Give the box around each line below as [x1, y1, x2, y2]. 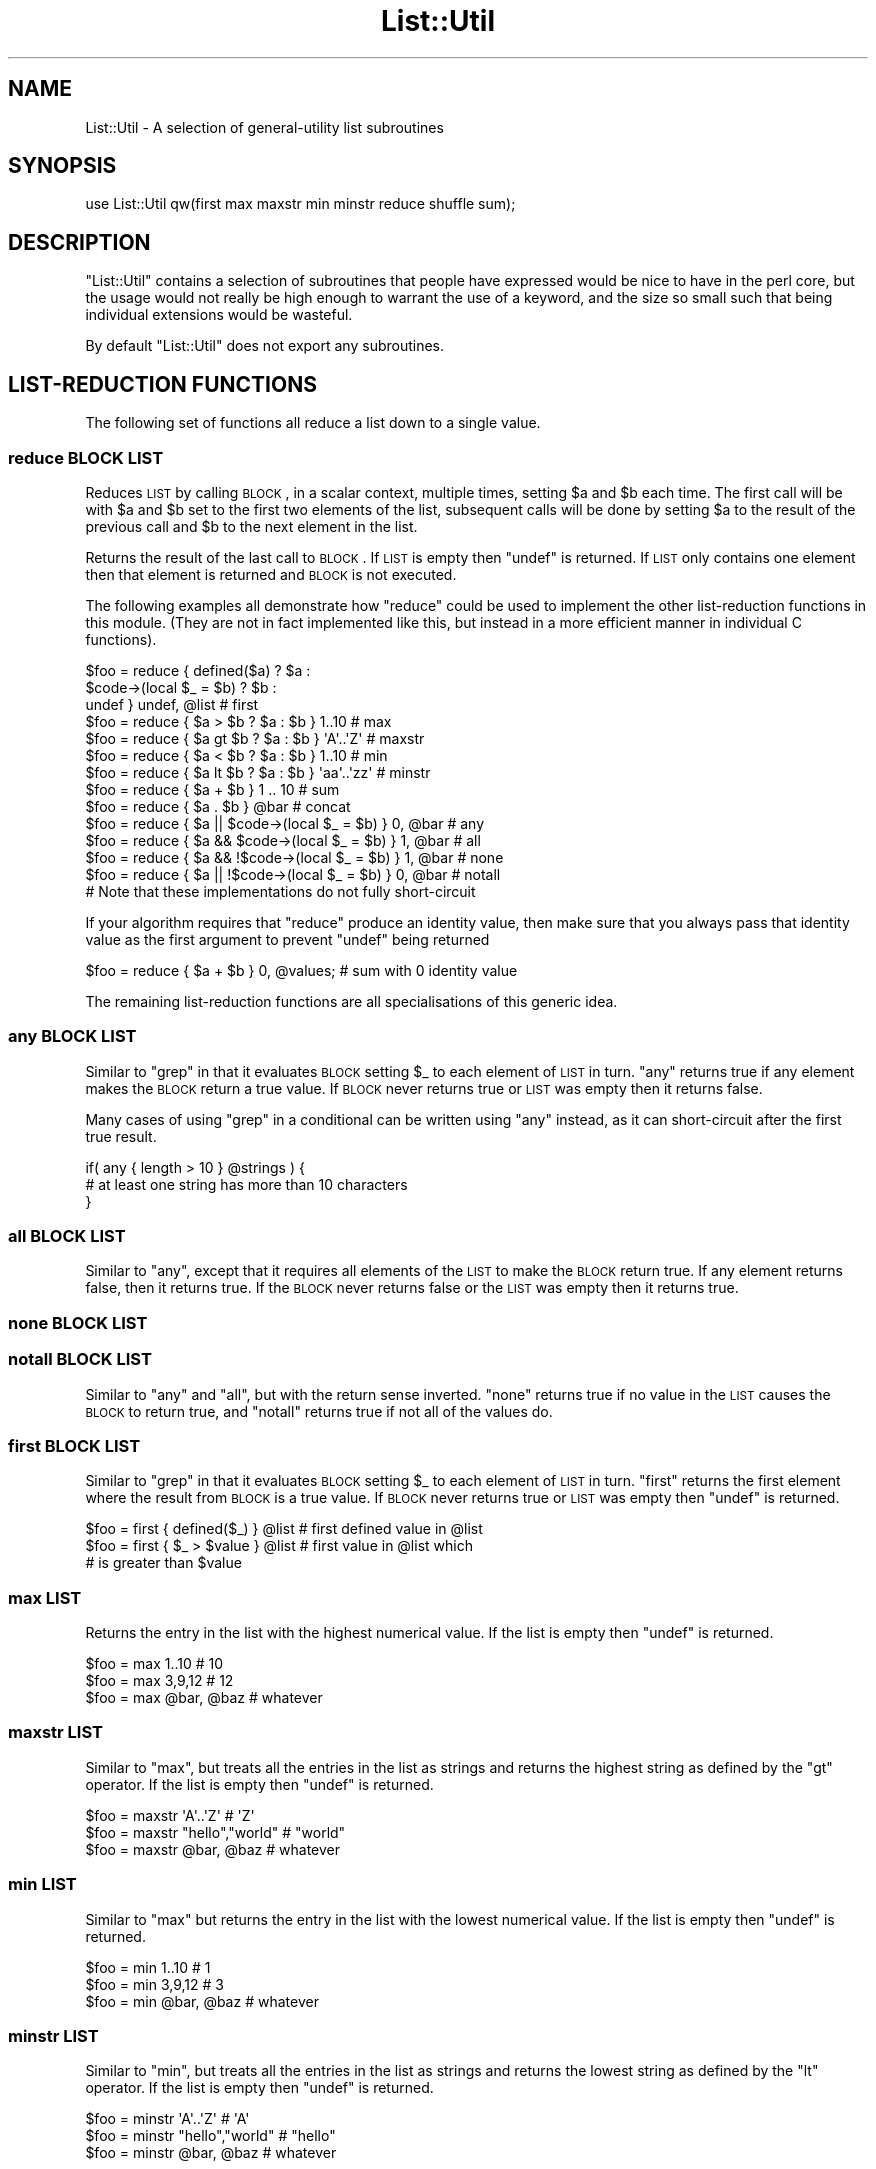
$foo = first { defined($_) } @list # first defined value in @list [85, 1520, 483, 1538]
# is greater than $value [85, 1554, 242, 1572]
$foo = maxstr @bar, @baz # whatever [85, 1840, 340, 1858]
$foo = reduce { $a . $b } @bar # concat [85, 797, 351, 815]
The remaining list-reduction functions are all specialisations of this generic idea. [85, 992, 618, 1010]
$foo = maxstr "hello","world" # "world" [85, 1823, 346, 1841]
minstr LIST [8, 2025, 99, 2046]
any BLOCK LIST [8, 1026, 137, 1047]
